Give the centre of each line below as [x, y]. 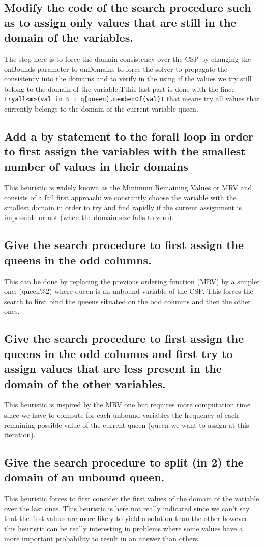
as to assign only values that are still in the [120, 22]
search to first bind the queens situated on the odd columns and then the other [127, 301]
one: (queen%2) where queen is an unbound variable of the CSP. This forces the [129, 291]
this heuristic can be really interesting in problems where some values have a [124, 528]
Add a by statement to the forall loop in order [129, 136]
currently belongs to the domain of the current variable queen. [101, 109]
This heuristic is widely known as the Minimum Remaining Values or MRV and [128, 187]
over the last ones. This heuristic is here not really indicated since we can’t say [127, 508]
